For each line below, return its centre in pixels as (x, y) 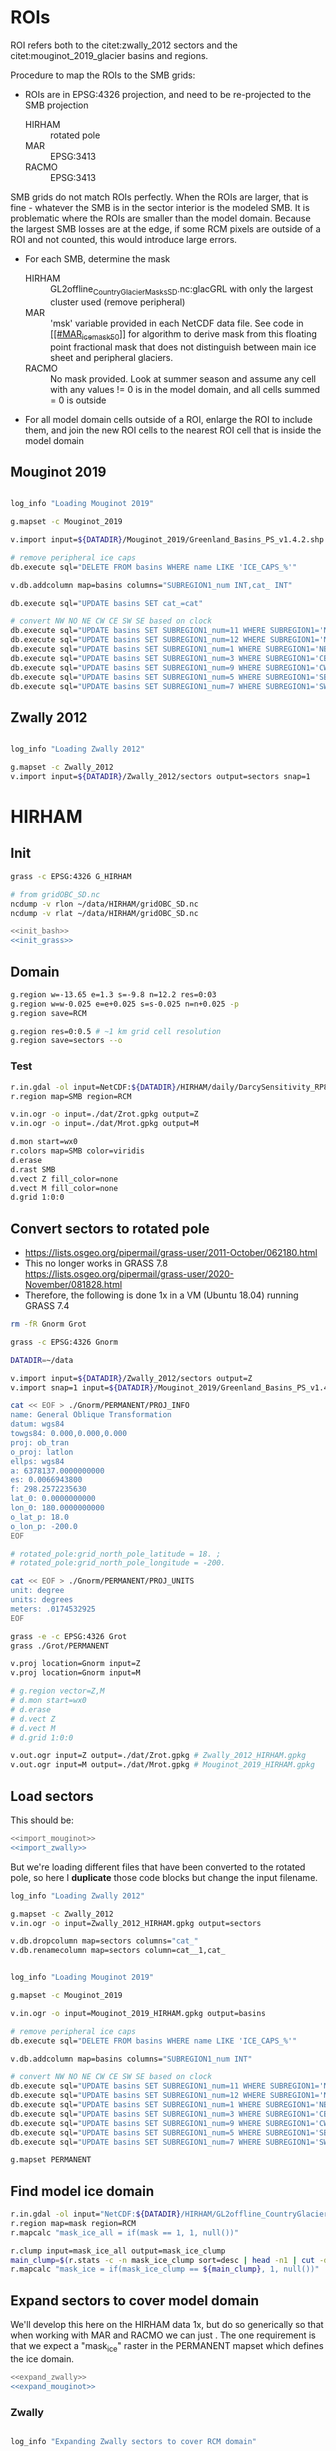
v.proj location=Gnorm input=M (75, 1673)
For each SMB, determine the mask (97, 258)
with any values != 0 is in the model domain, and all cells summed (185, 389)
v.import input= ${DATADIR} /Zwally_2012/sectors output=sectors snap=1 (160, 777)
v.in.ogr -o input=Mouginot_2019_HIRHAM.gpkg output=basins (138, 2013)
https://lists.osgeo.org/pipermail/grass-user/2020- (129, 1274)
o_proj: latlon (42, 1452)
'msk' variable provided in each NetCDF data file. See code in (176, 323)
